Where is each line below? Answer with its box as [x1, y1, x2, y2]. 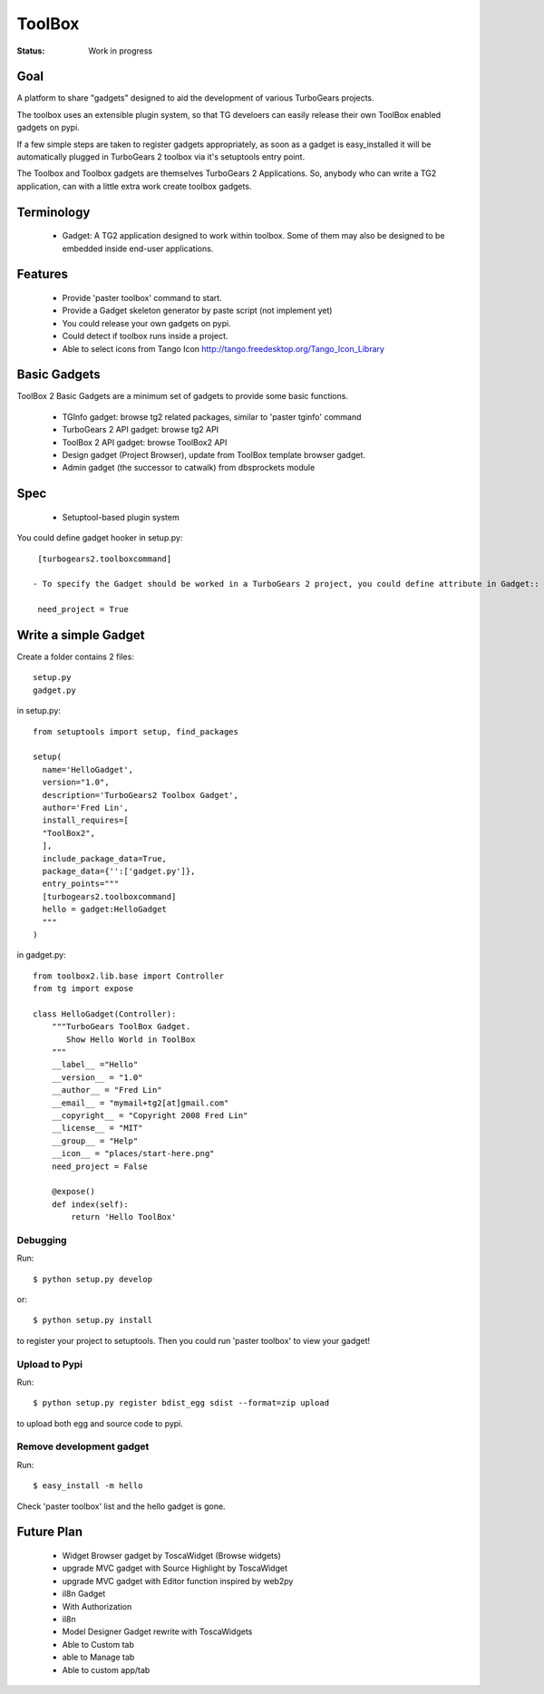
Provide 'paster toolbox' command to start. [62, 293, 222, 303]
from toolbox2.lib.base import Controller [33, 970, 225, 981]
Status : [16, 45, 45, 56]
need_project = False [51, 1161, 149, 1172]
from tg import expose [33, 984, 134, 994]
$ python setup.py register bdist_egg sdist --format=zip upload [33, 1397, 330, 1408]
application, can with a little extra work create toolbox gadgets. [16, 180, 252, 191]
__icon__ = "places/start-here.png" [51, 1148, 215, 1159]
